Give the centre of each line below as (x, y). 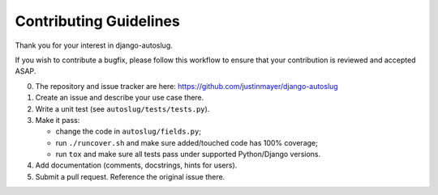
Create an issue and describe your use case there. (120, 98)
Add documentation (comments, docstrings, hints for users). (136, 165)
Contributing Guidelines (97, 21)
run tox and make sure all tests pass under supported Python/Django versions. (188, 155)
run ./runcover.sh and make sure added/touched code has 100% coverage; (187, 142)
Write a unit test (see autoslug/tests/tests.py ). (122, 108)
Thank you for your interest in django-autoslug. (94, 45)
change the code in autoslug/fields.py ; (129, 131)
